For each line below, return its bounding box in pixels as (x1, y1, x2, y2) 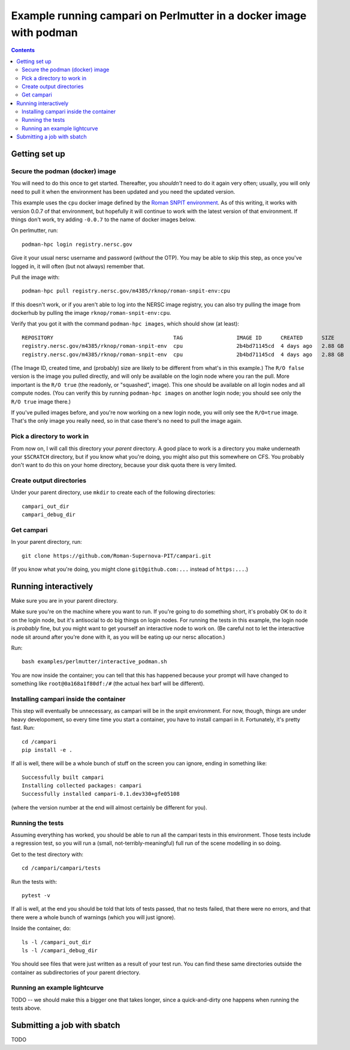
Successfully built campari (22, 774, 104, 781)
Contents (11, 47, 35, 54)
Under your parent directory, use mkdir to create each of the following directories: (11, 489, 216, 496)
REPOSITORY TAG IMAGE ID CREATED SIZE (22, 334, 335, 341)
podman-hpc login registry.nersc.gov (22, 240, 133, 248)
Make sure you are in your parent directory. (11, 597, 118, 604)
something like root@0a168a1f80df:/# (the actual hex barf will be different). (11, 680, 205, 687)
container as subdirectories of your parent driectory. (11, 968, 141, 976)
